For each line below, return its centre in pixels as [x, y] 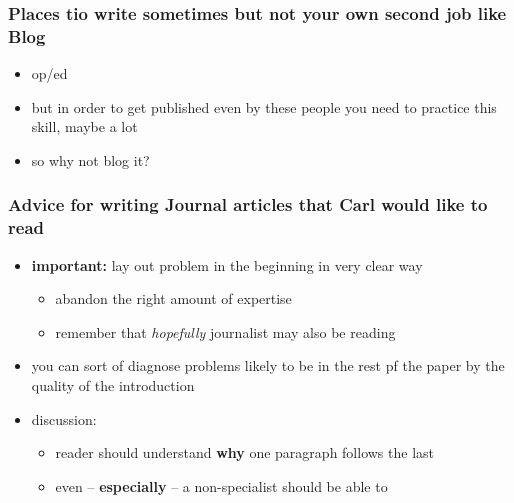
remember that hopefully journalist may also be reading [225, 331]
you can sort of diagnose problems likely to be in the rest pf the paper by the [268, 365]
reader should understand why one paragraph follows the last [245, 452]
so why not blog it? [90, 159]
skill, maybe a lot [84, 126]
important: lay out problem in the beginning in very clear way [227, 264]
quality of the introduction [113, 385]
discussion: [64, 418]
